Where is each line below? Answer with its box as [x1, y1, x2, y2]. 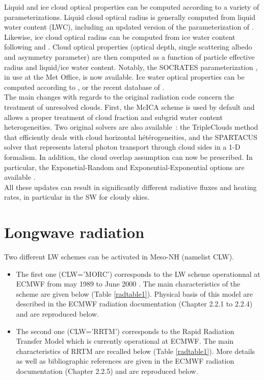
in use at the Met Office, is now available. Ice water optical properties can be [4, 72, 245, 82]
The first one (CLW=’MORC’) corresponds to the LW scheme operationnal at [16, 268, 260, 279]
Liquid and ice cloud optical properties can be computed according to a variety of [4, 2, 259, 12]
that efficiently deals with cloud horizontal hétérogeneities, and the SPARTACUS [4, 131, 257, 142]
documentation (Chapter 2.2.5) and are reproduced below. [16, 365, 198, 376]
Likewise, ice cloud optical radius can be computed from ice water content [4, 31, 235, 42]
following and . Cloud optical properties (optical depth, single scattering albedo [4, 41, 252, 52]
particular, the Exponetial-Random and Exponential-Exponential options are [4, 161, 245, 172]
